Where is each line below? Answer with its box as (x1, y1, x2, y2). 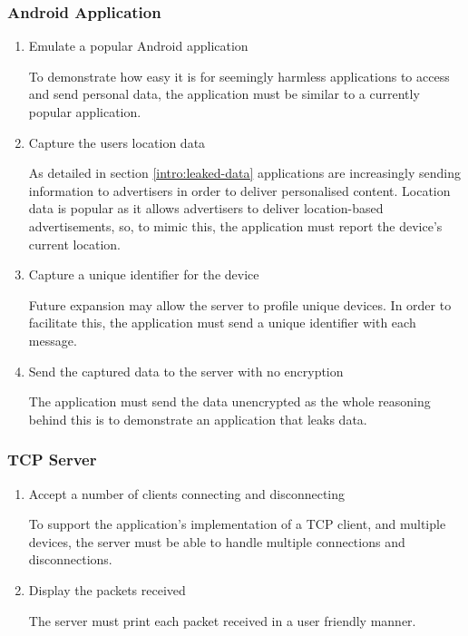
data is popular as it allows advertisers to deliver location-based (28, 199, 384, 218)
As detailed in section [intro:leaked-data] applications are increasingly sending (28, 163, 461, 182)
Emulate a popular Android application (28, 36, 249, 55)
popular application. (28, 103, 141, 121)
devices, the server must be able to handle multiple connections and (28, 532, 405, 551)
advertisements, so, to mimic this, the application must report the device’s (28, 216, 443, 235)
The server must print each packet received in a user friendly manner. (28, 611, 416, 630)
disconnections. (28, 550, 112, 569)
